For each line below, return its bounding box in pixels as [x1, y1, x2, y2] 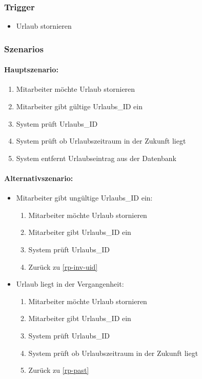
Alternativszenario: [4, 173, 73, 184]
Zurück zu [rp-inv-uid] [28, 261, 98, 272]
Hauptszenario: [4, 64, 58, 75]
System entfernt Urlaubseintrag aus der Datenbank [16, 152, 176, 163]
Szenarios [4, 42, 44, 55]
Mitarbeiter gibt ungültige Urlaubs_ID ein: [16, 192, 153, 203]
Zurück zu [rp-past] [28, 365, 89, 375]
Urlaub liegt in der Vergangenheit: [16, 278, 124, 289]
